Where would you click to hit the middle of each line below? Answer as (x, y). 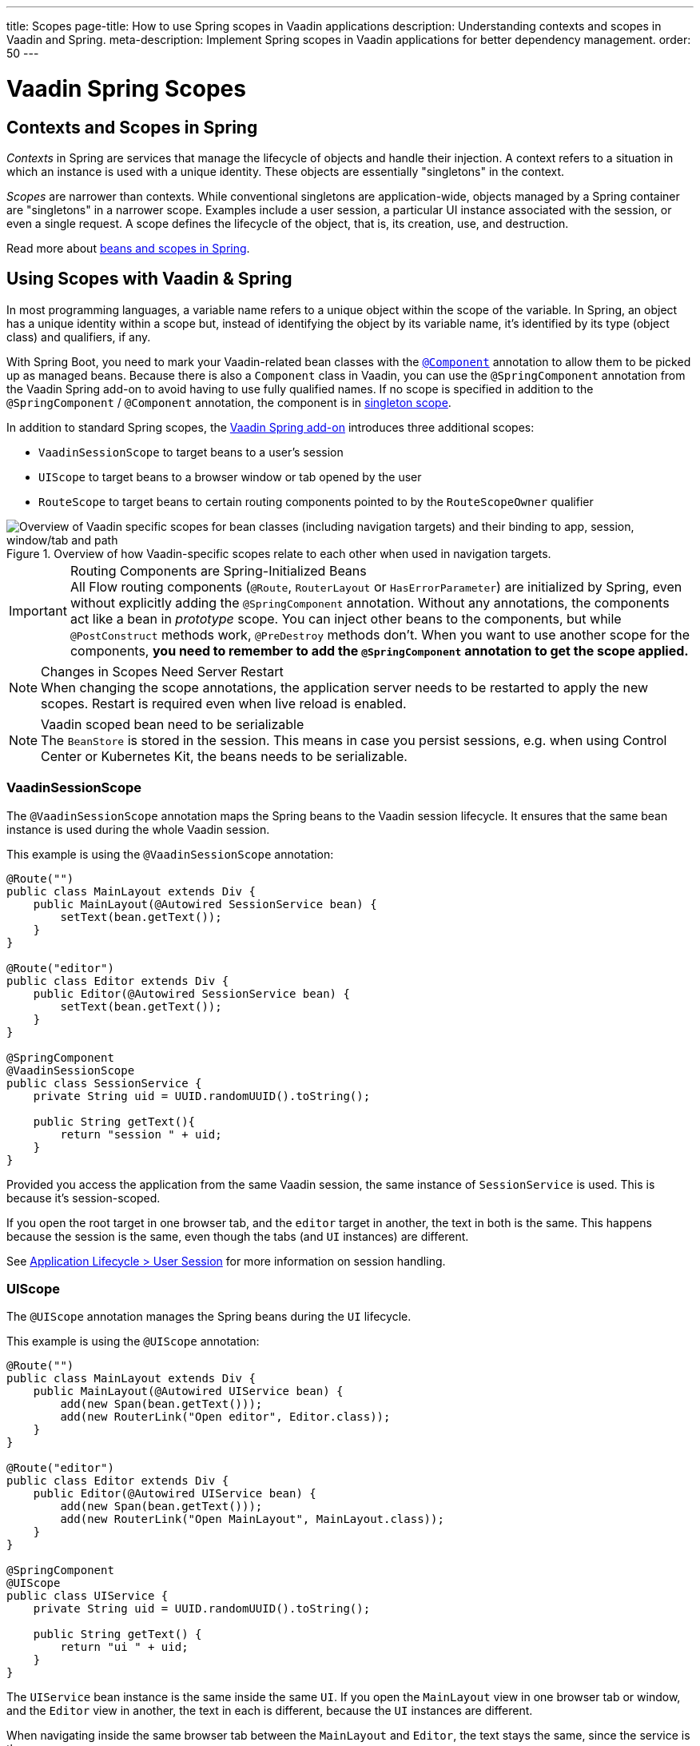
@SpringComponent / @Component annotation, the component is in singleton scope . (229, 402)
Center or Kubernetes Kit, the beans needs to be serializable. (224, 756)
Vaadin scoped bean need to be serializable (173, 724)
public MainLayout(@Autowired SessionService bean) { (205, 904)
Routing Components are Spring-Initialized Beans (218, 570)
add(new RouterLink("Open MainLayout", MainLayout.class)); (252, 1519)
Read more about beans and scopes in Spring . (128, 248)
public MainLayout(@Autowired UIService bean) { (188, 1391)
